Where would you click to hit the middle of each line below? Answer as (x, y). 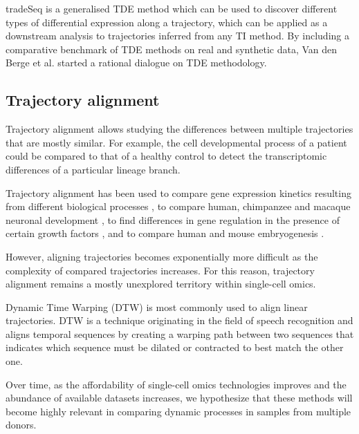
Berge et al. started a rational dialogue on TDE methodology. (136, 63)
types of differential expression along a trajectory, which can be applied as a (167, 22)
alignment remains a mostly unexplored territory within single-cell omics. (161, 284)
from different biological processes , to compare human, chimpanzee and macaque (178, 206)
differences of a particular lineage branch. (93, 169)
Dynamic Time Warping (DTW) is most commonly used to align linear (157, 306)
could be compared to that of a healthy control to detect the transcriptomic (166, 156)
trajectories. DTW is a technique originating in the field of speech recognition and (179, 320)
